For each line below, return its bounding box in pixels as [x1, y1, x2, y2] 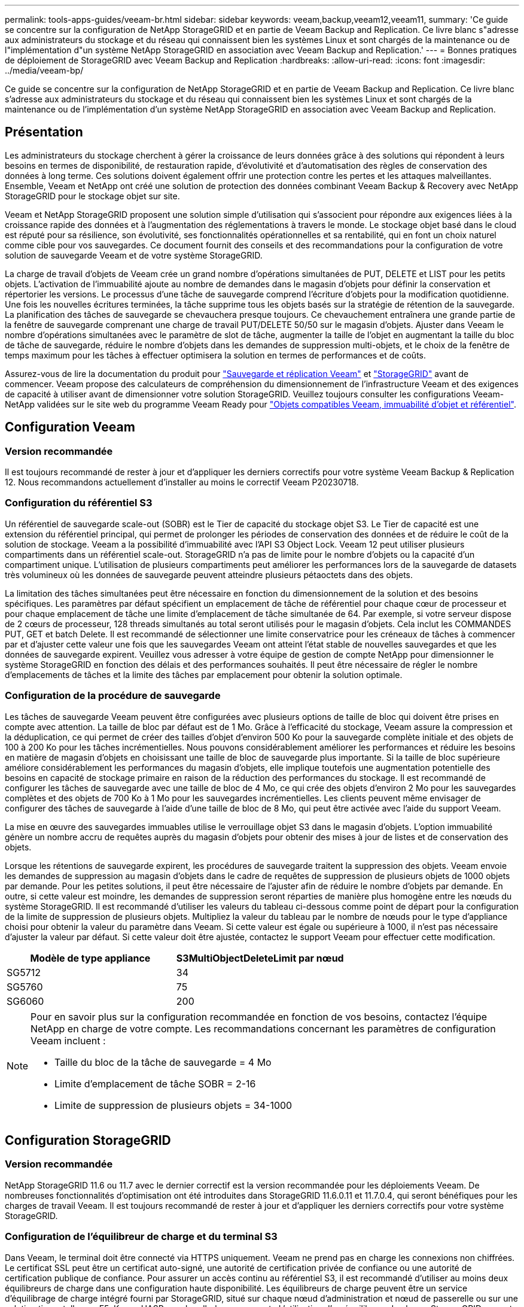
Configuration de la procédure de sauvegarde [5, 689, 221, 702]
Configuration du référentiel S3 [5, 497, 153, 509]
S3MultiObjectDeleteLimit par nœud [176, 952, 344, 964]
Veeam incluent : [31, 1034, 106, 1047]
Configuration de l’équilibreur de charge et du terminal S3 [5, 1230, 278, 1243]
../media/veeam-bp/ [5, 65, 84, 75]
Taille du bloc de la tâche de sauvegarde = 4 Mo [54, 1056, 272, 1068]
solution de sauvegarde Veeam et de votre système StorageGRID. [5, 250, 263, 260]
